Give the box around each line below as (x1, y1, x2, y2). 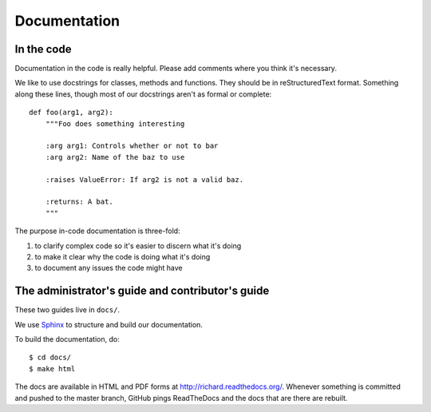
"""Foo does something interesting (45, 119, 185, 128)
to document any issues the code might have (34, 263, 183, 273)
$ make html (29, 364, 76, 373)
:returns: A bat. (45, 197, 113, 207)
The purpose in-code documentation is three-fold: (14, 226, 180, 236)
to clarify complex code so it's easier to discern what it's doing (34, 240, 242, 251)
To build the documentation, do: (14, 335, 120, 343)
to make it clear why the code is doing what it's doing (34, 252, 211, 261)
